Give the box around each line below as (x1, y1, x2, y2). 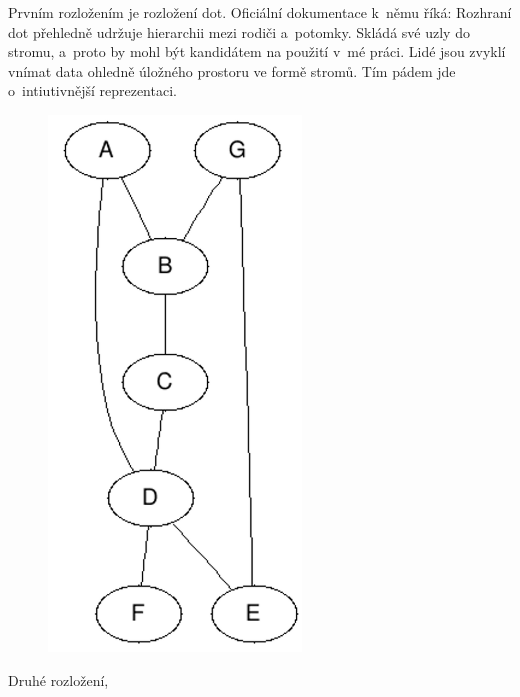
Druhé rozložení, (8, 669, 109, 690)
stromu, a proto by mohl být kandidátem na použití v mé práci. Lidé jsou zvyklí (8, 41, 506, 62)
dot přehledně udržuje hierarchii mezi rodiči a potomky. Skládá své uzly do (8, 21, 470, 42)
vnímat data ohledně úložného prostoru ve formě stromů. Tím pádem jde (8, 60, 456, 81)
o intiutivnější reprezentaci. (8, 80, 177, 101)
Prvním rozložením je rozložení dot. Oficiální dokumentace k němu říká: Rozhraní (8, 2, 512, 22)
